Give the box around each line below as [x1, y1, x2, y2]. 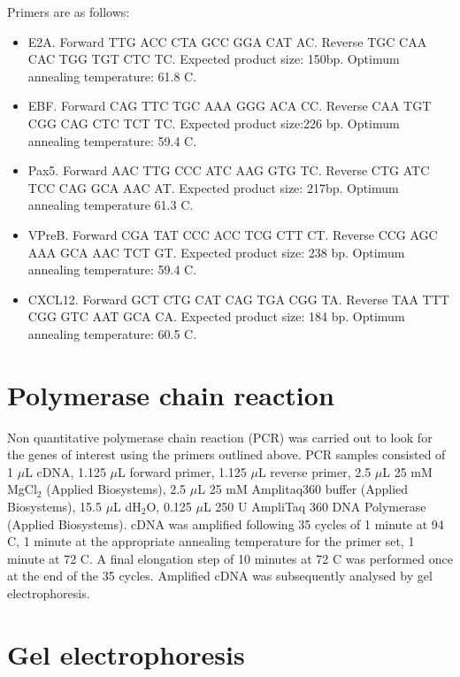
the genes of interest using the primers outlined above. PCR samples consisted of [7, 445, 446, 464]
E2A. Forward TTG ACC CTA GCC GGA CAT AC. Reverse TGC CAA [27, 32, 427, 50]
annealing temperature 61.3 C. [27, 196, 194, 214]
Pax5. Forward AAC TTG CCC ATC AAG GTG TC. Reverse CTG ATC [27, 161, 430, 180]
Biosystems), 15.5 [7, 497, 102, 515]
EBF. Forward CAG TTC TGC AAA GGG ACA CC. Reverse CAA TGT [27, 96, 432, 115]
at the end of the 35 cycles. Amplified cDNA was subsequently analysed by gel [7, 566, 433, 585]
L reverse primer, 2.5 [257, 462, 372, 481]
